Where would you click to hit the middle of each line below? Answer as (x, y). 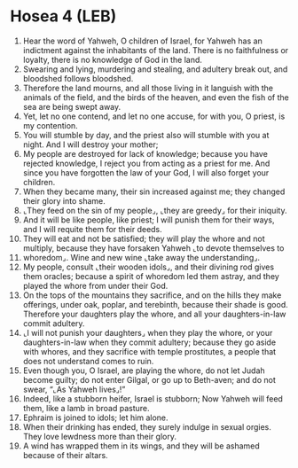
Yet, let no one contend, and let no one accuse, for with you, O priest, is (154, 116)
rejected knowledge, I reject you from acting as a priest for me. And (146, 163)
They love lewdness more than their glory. (99, 436)
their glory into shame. (64, 200)
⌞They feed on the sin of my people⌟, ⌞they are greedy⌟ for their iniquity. (155, 210)
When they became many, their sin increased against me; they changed (154, 191)
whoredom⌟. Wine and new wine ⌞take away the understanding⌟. (141, 257)
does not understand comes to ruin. (88, 361)
